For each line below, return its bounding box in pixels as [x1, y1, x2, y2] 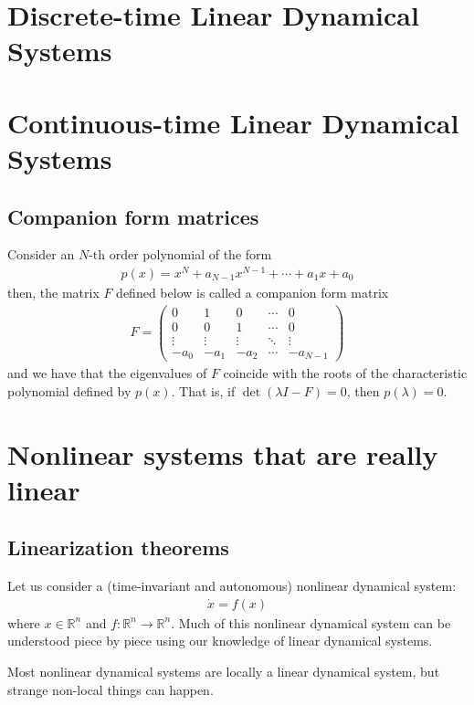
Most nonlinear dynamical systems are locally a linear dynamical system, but [7, 662, 440, 681]
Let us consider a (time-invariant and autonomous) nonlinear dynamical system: [7, 576, 457, 595]
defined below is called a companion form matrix [116, 283, 389, 302]
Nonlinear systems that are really [7, 435, 438, 472]
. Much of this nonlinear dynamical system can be [171, 613, 451, 632]
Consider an [7, 245, 75, 264]
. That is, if [171, 381, 236, 400]
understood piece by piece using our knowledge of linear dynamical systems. [7, 631, 433, 650]
